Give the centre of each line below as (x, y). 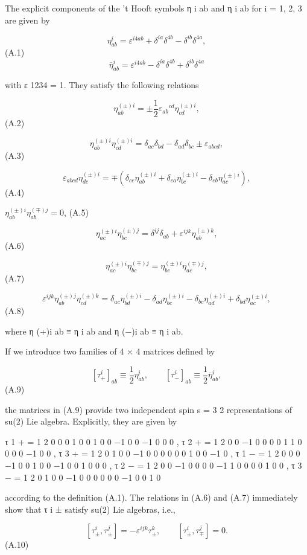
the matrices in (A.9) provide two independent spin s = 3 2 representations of (149, 409)
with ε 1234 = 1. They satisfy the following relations (102, 85)
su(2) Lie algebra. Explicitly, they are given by (91, 421)
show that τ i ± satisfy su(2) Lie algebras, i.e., (90, 509)
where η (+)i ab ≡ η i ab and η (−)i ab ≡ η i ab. (94, 331)
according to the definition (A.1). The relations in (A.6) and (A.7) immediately (151, 497)
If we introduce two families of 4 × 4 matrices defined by (110, 351)
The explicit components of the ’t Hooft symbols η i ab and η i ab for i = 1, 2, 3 (153, 8)
